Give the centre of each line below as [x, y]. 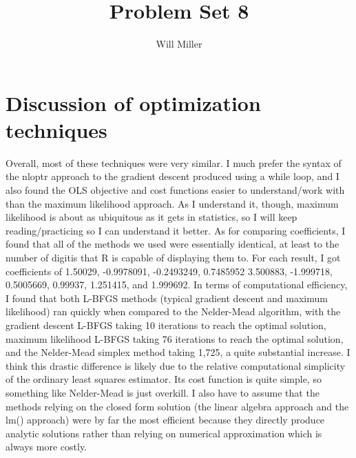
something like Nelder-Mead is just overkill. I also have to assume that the [163, 392]
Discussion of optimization [133, 102]
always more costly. [46, 447]
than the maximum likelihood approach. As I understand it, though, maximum [172, 203]
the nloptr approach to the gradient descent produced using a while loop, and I [172, 176]
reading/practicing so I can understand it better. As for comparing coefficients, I [176, 230]
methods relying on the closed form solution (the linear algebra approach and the [177, 406]
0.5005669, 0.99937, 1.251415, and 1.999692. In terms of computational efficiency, [177, 285]
